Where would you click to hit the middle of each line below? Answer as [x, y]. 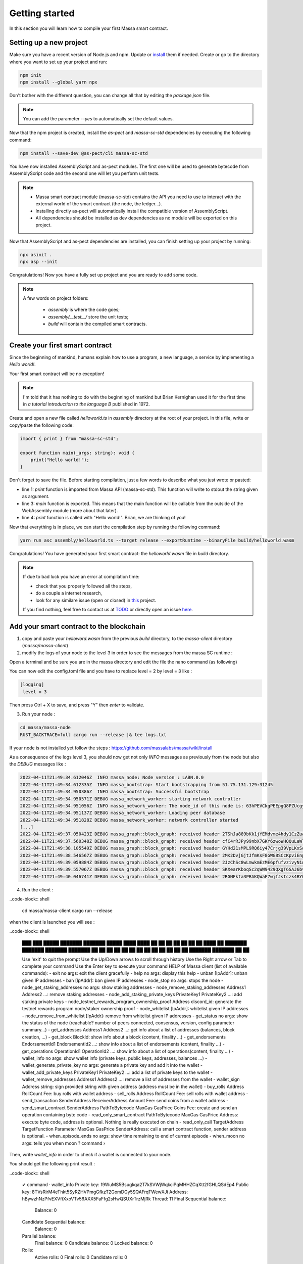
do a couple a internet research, [69, 593]
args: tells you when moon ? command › [64, 1143]
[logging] [32, 685]
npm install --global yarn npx [59, 82]
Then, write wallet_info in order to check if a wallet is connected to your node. [90, 1155]
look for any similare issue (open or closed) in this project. [96, 600]
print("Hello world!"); [60, 460]
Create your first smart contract [61, 345]
